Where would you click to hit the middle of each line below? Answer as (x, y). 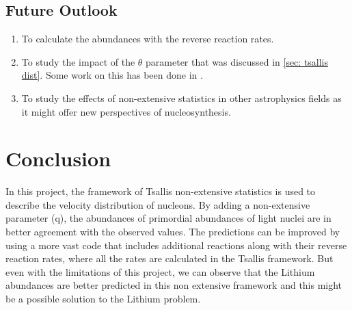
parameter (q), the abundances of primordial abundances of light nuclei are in (168, 218)
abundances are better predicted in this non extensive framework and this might (174, 285)
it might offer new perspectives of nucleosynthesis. (126, 111)
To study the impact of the (78, 61)
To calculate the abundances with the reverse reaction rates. (148, 39)
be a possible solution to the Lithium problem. (103, 299)
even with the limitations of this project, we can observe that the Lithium (160, 271)
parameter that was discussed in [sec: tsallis (237, 61)
